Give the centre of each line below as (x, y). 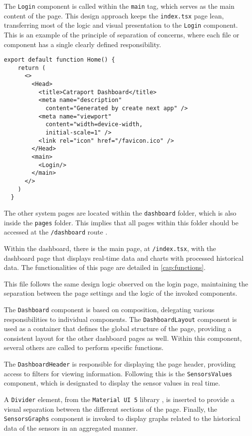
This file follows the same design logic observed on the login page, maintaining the (126, 283)
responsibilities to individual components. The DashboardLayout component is (120, 319)
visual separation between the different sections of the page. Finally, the (111, 409)
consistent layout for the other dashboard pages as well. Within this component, (123, 338)
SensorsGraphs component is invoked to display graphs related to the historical (122, 418)
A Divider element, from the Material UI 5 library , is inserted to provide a (119, 399)
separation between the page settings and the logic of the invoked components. (121, 293)
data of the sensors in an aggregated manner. (71, 428)
